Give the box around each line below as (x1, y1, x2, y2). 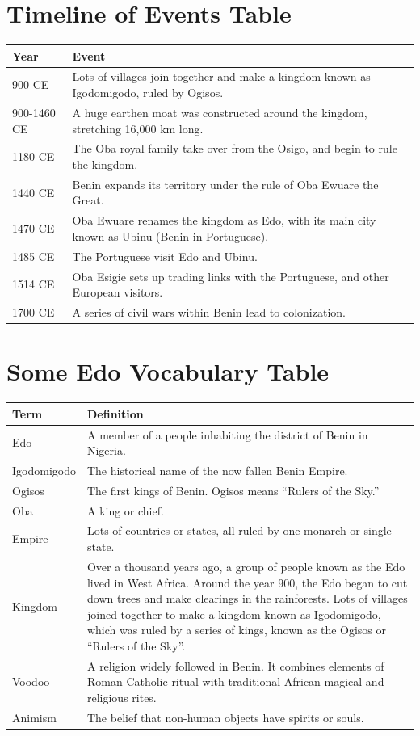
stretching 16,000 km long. (72, 120, 204, 137)
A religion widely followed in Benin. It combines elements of (86, 657, 384, 674)
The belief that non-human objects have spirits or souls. (86, 709, 364, 725)
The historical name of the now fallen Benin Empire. (86, 461, 348, 478)
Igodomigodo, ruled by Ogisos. (72, 84, 224, 101)
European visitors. (72, 284, 163, 301)
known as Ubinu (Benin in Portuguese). (72, 227, 269, 244)
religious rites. (86, 688, 157, 705)
